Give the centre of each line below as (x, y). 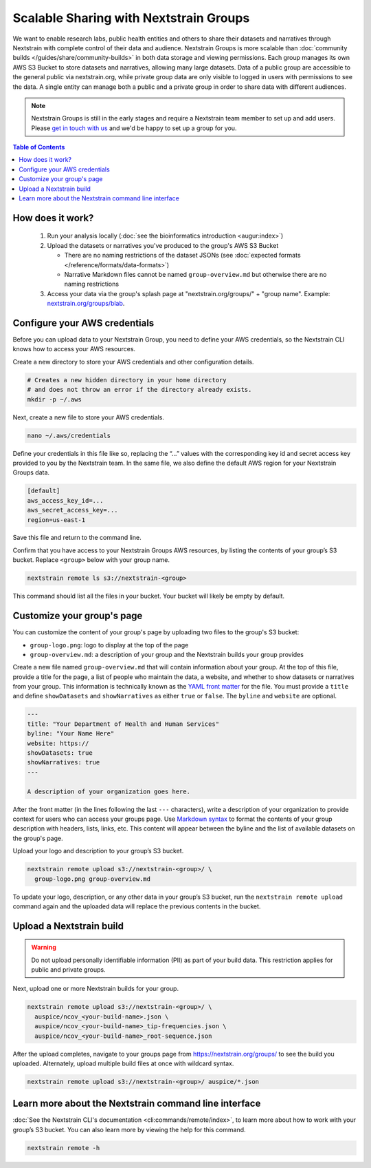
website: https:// (58, 743)
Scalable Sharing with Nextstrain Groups (131, 18)
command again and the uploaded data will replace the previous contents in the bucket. (137, 906)
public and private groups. (68, 970)
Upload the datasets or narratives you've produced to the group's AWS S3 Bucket (163, 245)
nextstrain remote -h (64, 1148)
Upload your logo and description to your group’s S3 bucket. (98, 851)
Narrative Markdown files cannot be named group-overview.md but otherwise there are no (195, 274)
